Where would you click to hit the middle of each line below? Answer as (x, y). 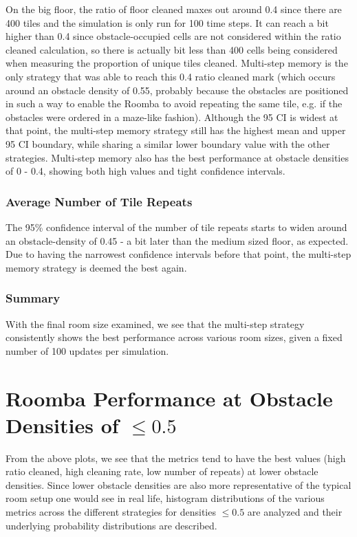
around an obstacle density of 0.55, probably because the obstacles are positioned (177, 90)
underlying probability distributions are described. (111, 525)
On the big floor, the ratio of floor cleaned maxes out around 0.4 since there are (174, 9)
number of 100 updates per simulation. (87, 350)
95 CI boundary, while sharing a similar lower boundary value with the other (168, 143)
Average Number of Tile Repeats (99, 201)
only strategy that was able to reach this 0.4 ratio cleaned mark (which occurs (171, 76)
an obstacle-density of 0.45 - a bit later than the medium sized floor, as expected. (177, 240)
